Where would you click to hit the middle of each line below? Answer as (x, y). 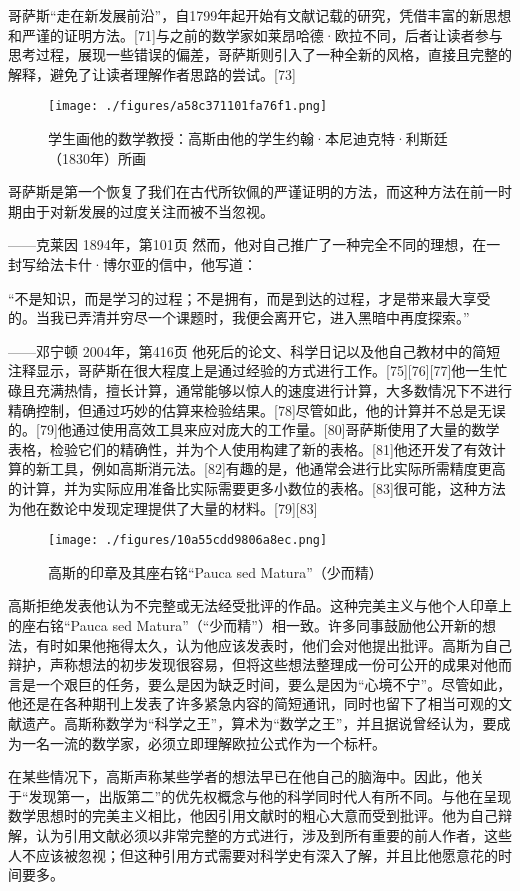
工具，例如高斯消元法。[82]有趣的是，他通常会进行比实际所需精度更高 (277, 468)
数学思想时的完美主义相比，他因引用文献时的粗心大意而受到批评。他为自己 (253, 815)
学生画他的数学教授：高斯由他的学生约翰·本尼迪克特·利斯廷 (248, 138)
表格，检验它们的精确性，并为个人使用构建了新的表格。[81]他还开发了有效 (250, 448)
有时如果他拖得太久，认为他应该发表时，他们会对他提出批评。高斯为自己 (273, 644)
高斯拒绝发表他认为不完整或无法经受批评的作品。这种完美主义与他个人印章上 (260, 605)
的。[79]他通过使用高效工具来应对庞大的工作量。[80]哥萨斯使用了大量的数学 (254, 429)
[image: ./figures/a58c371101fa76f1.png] (188, 106)
